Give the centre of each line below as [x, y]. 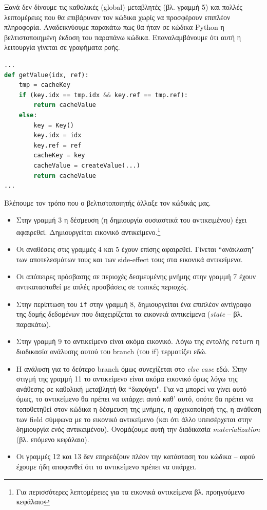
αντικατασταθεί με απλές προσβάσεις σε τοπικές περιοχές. [102, 286]
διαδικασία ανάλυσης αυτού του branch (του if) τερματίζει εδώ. [111, 351]
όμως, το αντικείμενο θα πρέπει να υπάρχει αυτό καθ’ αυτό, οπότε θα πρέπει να [135, 399]
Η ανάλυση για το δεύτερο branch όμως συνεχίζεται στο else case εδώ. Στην [132, 368]
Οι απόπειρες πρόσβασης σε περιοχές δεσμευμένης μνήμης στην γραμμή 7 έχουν [136, 276]
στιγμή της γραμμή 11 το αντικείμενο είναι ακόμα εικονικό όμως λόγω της [127, 379]
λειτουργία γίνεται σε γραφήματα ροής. [62, 47]
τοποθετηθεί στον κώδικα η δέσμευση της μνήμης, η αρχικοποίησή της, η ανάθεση [139, 408]
